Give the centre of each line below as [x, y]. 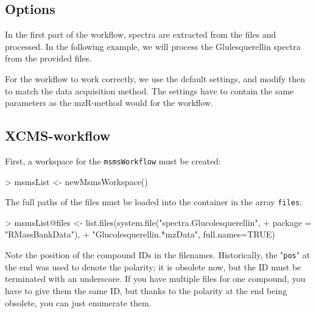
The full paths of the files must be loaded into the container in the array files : [154, 202]
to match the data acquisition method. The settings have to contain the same [149, 90]
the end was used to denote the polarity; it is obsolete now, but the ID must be [153, 266]
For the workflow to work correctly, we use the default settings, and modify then [155, 78]
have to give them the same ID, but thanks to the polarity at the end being [146, 290]
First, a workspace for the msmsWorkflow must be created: [113, 160]
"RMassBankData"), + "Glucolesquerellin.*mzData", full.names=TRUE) [140, 234]
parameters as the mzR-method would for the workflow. [109, 103]
